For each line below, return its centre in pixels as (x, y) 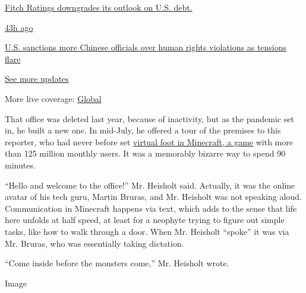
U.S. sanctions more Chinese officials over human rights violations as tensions (146, 47)
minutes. (20, 165)
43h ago (19, 27)
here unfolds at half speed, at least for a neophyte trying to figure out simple (145, 220)
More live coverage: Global (53, 98)
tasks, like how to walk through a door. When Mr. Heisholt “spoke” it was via (147, 231)
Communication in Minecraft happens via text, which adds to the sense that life (151, 208)
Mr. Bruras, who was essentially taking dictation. (94, 243)
